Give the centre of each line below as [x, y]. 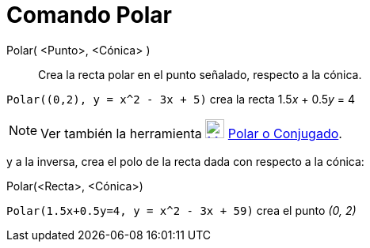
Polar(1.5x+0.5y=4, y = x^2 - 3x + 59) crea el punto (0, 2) [181, 210]
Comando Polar [89, 15]
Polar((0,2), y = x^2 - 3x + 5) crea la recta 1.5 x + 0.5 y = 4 [181, 99]
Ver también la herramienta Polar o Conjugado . [191, 133]
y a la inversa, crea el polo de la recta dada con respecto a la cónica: [185, 161]
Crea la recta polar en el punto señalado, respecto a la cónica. [200, 74]
